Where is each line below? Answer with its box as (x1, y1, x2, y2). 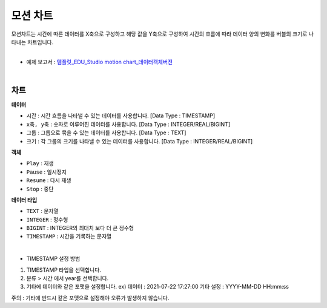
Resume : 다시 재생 (26, 177, 71, 184)
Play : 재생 (26, 160, 54, 167)
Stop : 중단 (26, 185, 54, 192)
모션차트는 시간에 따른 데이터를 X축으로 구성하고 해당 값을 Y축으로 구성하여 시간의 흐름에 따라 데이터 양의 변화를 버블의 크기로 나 (11, 30, 314, 38)
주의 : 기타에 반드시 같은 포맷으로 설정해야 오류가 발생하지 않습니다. (11, 294, 170, 301)
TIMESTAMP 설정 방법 (26, 255, 81, 263)
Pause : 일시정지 (26, 168, 67, 175)
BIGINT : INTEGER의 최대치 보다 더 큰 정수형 (26, 224, 134, 232)
